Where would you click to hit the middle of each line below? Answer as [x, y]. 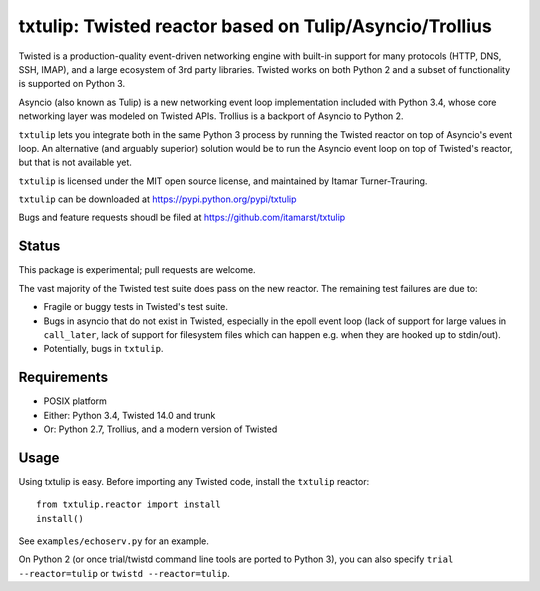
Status [39, 246]
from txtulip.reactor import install [129, 504]
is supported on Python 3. [71, 84]
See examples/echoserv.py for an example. [113, 541]
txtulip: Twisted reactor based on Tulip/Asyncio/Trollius [255, 26]
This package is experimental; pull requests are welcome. [137, 270]
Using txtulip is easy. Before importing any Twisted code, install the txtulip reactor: [194, 481]
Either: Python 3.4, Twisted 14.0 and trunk [129, 415]
